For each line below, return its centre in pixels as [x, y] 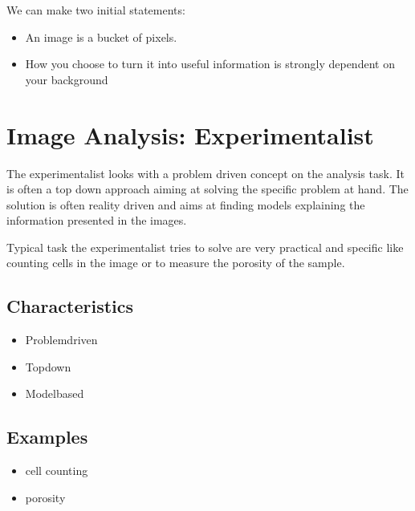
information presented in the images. [97, 220]
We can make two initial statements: [96, 10]
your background [67, 79]
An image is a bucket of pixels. [101, 36]
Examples [47, 437]
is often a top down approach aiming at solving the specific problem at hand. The [207, 189]
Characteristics [70, 306]
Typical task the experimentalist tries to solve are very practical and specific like [205, 247]
